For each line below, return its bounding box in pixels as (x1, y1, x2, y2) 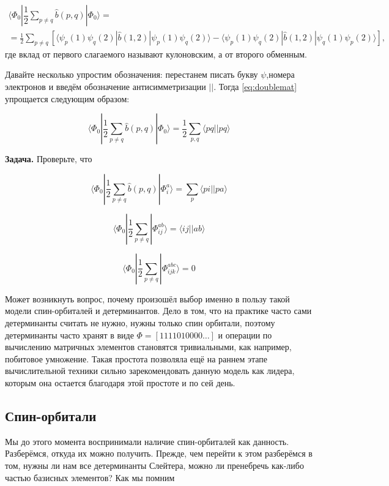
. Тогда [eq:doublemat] (213, 80, 297, 93)
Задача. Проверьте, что (5, 152, 92, 165)
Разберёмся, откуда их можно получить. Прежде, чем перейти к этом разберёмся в (5, 447, 313, 460)
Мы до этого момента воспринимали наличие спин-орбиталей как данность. (5, 435, 289, 447)
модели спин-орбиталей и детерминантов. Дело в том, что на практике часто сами (5, 304, 312, 317)
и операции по (218, 328, 272, 341)
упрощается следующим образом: (5, 92, 130, 105)
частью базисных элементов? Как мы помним (5, 471, 175, 484)
